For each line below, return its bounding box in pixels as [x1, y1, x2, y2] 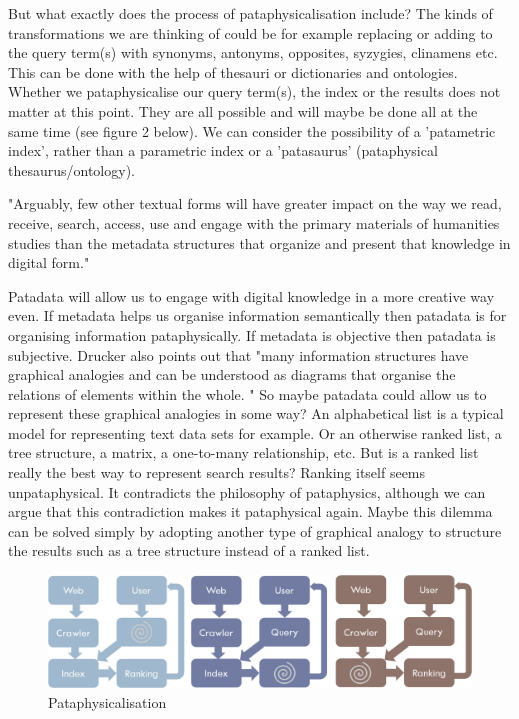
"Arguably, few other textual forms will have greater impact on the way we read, [8, 193, 502, 214]
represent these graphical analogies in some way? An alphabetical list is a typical [8, 403, 504, 424]
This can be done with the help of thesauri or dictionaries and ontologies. [8, 61, 458, 82]
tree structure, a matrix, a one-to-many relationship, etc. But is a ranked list [8, 442, 479, 463]
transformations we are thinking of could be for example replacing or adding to [8, 22, 493, 43]
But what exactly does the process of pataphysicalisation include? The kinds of [8, 3, 493, 23]
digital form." [8, 252, 90, 273]
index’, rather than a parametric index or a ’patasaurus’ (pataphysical [8, 140, 438, 161]
